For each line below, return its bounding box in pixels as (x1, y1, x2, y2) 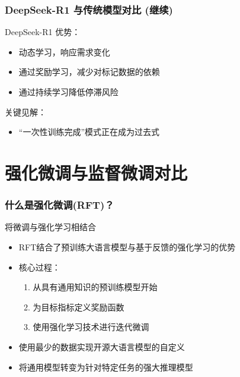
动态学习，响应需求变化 (18, 45, 110, 58)
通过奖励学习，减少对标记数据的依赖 (18, 65, 160, 78)
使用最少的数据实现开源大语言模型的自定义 (18, 340, 185, 353)
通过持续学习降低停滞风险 (18, 86, 119, 98)
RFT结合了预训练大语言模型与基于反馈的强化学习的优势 (18, 240, 236, 253)
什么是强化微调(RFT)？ (5, 197, 114, 212)
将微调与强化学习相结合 (5, 221, 96, 233)
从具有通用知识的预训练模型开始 (33, 281, 158, 293)
